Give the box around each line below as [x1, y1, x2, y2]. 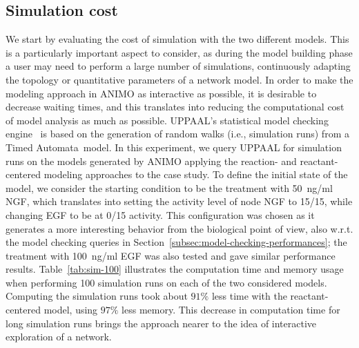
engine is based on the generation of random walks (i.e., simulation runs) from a [6, 126, 349, 141]
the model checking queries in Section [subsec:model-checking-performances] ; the [6, 235, 347, 249]
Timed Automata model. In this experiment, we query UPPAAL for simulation [6, 139, 342, 154]
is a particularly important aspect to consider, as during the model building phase [6, 45, 353, 59]
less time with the [211, 289, 287, 303]
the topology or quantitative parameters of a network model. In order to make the [6, 72, 353, 86]
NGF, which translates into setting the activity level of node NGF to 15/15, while [6, 194, 353, 209]
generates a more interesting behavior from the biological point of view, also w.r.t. [6, 221, 353, 235]
